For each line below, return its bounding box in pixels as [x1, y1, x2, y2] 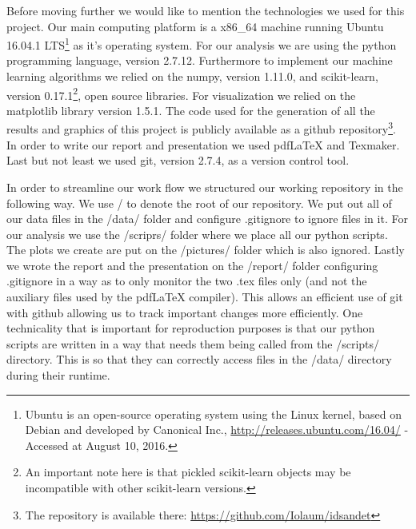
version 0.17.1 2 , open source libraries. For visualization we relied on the [6, 84, 356, 103]
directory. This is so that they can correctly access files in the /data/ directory [6, 351, 392, 368]
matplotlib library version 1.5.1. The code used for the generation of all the [6, 101, 375, 118]
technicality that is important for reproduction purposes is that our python [6, 320, 375, 336]
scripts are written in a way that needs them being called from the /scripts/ [6, 335, 380, 352]
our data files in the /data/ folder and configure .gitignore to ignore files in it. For [6, 210, 408, 227]
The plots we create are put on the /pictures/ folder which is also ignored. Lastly [6, 241, 405, 258]
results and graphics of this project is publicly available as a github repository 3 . [6, 118, 396, 137]
